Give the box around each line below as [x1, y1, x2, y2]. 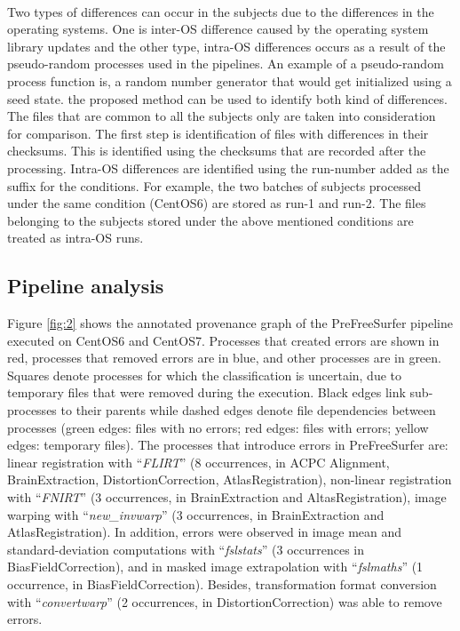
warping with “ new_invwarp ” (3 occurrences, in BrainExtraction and [7, 505, 385, 523]
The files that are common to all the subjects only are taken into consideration [7, 107, 436, 125]
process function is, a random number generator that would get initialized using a [7, 71, 452, 90]
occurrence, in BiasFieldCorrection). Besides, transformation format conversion [7, 575, 437, 594]
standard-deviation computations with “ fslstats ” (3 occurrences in [7, 539, 364, 558]
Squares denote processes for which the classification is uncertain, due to [7, 365, 402, 384]
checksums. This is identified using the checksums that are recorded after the [7, 141, 426, 160]
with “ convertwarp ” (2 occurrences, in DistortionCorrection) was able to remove [7, 592, 442, 611]
